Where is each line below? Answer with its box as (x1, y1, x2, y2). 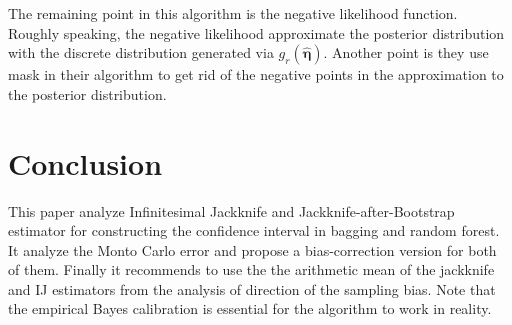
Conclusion (8, 142, 163, 183)
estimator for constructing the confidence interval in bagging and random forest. (8, 220, 500, 241)
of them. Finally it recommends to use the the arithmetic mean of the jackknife (8, 259, 495, 280)
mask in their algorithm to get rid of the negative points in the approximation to (8, 64, 504, 85)
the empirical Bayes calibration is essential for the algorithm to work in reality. (8, 298, 492, 319)
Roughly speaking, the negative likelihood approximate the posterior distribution (8, 22, 505, 43)
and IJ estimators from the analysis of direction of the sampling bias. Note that (8, 278, 496, 299)
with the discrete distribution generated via (8, 42, 274, 63)
